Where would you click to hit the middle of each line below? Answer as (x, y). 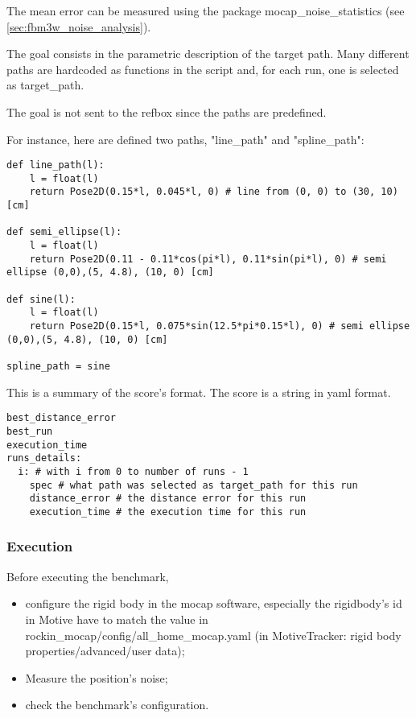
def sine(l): (41, 299)
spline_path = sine (58, 366)
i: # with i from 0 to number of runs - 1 (133, 471)
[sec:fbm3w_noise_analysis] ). (79, 26)
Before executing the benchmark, (88, 576)
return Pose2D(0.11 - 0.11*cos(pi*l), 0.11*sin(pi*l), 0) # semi (208, 259)
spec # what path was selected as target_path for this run (194, 485)
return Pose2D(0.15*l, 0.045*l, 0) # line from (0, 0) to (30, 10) (214, 192)
